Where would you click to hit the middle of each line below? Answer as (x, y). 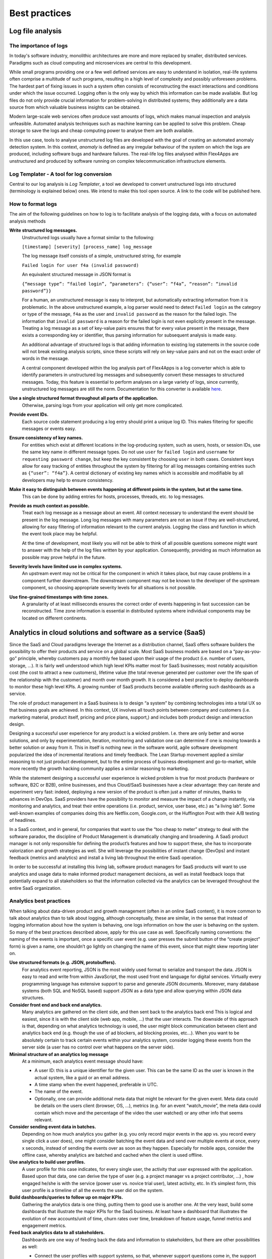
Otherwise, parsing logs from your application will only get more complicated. (103, 405)
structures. (33, 998)
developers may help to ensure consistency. (68, 480)
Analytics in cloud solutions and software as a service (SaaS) (108, 632)
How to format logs (33, 204)
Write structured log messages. (43, 230)
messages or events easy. (49, 429)
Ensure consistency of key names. (46, 438)
